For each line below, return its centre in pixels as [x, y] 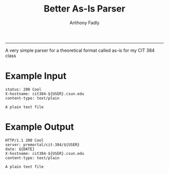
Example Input [36, 76]
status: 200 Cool [23, 89]
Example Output [40, 127]
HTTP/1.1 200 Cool [24, 140]
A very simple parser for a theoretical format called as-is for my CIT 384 [80, 50]
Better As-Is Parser [84, 9]
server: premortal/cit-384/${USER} [43, 145]
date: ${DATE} [20, 149]
